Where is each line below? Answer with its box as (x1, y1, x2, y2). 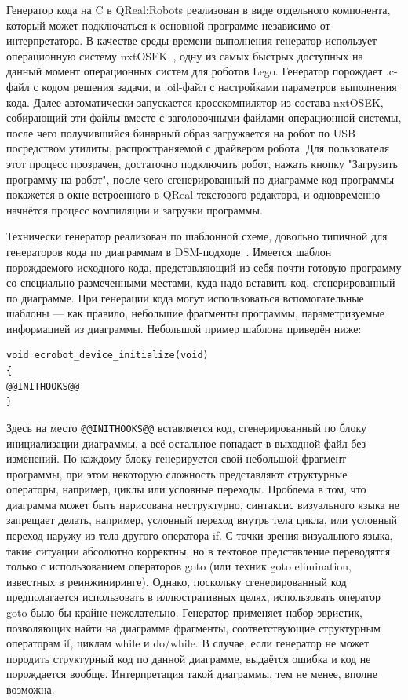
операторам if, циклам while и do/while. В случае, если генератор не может (6, 635, 370, 651)
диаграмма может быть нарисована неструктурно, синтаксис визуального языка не (6, 496, 400, 512)
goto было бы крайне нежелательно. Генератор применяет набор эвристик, (6, 604, 362, 621)
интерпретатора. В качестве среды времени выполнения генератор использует (6, 32, 377, 49)
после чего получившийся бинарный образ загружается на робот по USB (6, 124, 355, 141)
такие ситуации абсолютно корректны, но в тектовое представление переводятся (6, 542, 391, 559)
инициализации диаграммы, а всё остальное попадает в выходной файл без (6, 434, 366, 451)
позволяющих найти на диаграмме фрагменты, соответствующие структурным (6, 619, 381, 636)
